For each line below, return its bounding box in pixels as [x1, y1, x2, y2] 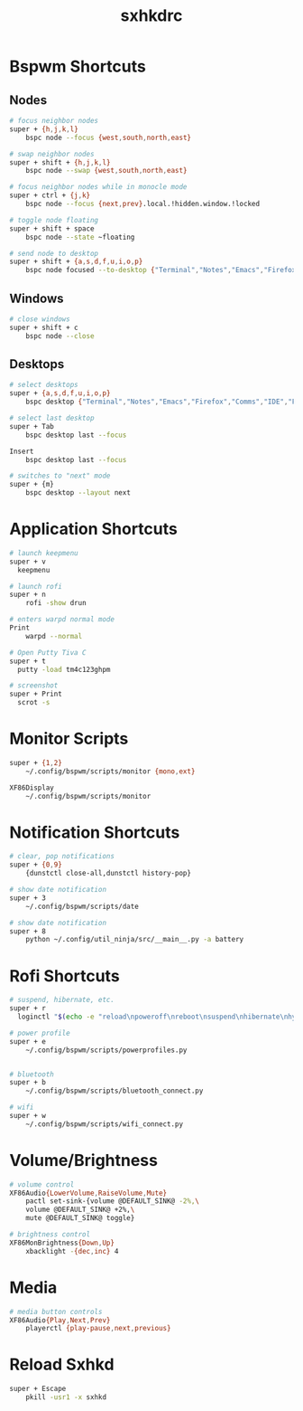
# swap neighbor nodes [9, 149, 95, 158]
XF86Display [9, 783, 54, 792]
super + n [9, 590, 47, 600]
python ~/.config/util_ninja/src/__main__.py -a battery [25, 935, 244, 944]
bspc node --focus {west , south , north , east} [25, 133, 192, 142]
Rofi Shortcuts [9, 965, 120, 986]
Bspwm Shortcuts [9, 56, 146, 77]
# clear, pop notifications [9, 852, 115, 861]
